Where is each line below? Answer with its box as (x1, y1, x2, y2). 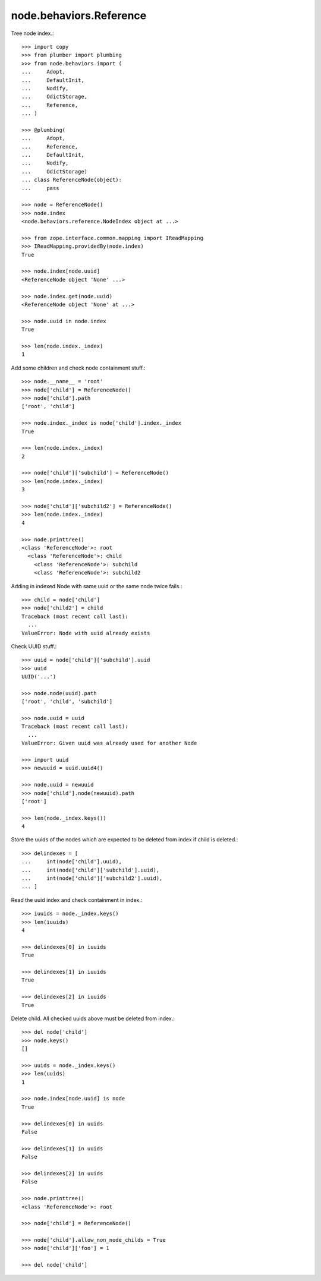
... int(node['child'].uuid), (21, 859, 122, 865)
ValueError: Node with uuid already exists (21, 630, 150, 636)
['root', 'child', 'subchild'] (21, 698, 113, 705)
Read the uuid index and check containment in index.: (11, 896, 143, 903)
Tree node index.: (11, 30, 54, 37)
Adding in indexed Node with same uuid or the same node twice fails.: (11, 582, 182, 589)
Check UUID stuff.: (11, 642, 57, 650)
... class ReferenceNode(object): (21, 176, 122, 184)
